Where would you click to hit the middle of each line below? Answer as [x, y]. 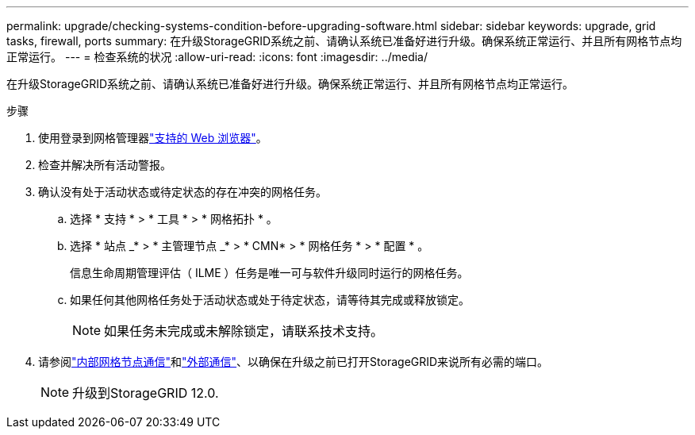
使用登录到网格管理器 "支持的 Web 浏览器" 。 [153, 138]
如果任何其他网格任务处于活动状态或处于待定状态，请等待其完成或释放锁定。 [270, 300]
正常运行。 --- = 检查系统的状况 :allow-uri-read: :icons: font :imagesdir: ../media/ [217, 57]
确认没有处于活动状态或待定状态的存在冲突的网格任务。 [182, 192]
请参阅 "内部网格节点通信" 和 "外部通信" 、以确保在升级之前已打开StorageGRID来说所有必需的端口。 [294, 362]
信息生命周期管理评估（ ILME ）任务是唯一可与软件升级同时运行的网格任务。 [269, 273]
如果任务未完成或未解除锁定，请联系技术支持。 [244, 331]
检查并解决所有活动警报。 [105, 165]
